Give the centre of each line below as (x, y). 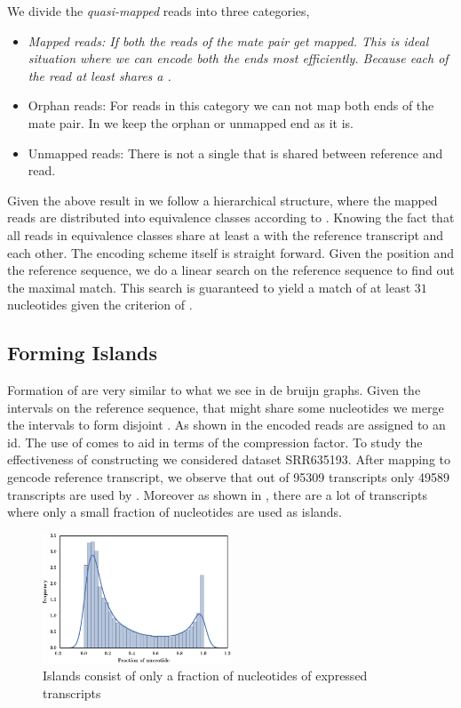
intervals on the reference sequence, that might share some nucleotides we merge (226, 407)
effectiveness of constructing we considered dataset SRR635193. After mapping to (229, 459)
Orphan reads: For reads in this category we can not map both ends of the (231, 105)
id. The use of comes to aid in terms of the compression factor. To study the (215, 442)
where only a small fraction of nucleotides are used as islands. (175, 512)
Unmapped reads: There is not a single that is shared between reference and (235, 153)
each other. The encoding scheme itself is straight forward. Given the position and (231, 252)
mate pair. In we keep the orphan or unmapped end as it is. (191, 122)
